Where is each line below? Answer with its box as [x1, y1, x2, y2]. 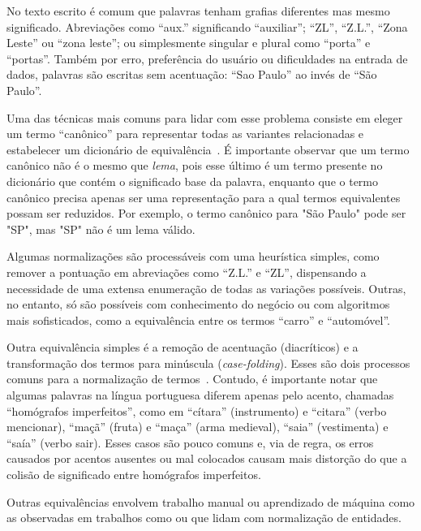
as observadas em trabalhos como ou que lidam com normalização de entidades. [6, 509, 402, 526]
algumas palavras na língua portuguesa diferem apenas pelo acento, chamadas [6, 386, 394, 404]
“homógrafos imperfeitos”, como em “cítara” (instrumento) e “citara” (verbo [6, 402, 387, 419]
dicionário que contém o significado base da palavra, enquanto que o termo [6, 172, 378, 189]
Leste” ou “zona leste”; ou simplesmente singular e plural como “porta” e [6, 34, 371, 51]
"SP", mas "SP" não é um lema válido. [6, 220, 195, 237]
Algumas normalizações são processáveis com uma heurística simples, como [6, 248, 380, 265]
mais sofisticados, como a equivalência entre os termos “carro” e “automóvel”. [6, 311, 391, 328]
